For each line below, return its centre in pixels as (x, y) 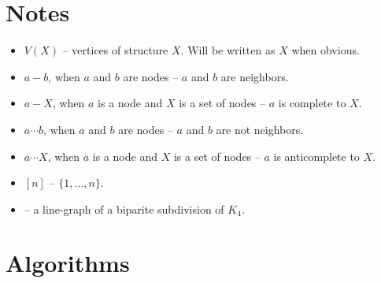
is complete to (312, 103)
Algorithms (68, 263)
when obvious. (326, 50)
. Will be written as (228, 50)
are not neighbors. (260, 129)
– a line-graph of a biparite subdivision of (124, 209)
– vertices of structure (115, 50)
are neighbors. (255, 76)
